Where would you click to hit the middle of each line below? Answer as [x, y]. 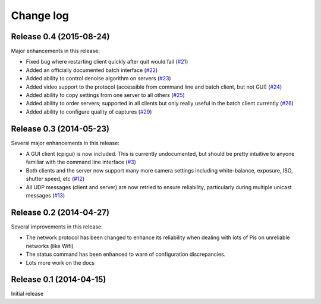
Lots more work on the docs [60, 262]
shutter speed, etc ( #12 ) [55, 179]
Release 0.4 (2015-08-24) [60, 37]
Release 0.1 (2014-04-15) [59, 280]
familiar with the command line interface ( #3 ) [81, 162]
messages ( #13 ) [45, 196]
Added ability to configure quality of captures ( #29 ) [89, 112]
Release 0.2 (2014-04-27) [60, 212]
